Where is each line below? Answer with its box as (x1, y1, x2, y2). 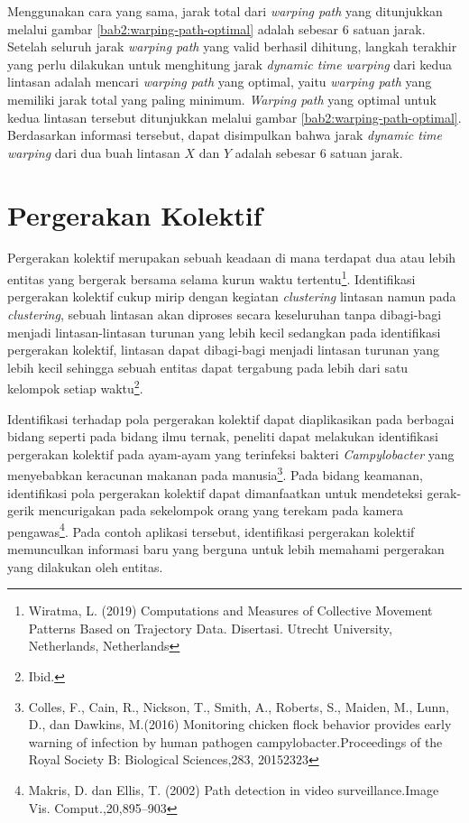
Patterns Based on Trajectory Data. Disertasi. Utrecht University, (28, 618, 392, 637)
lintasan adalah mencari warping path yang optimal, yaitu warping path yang (7, 72, 432, 91)
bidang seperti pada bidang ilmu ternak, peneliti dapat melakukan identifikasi (7, 427, 438, 446)
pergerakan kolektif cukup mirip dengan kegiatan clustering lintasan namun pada (7, 287, 456, 306)
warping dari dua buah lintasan (7, 143, 180, 162)
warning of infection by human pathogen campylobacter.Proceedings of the (28, 732, 443, 751)
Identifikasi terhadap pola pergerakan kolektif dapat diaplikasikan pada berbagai (7, 409, 455, 428)
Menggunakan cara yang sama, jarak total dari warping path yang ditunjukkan (7, 2, 443, 20)
